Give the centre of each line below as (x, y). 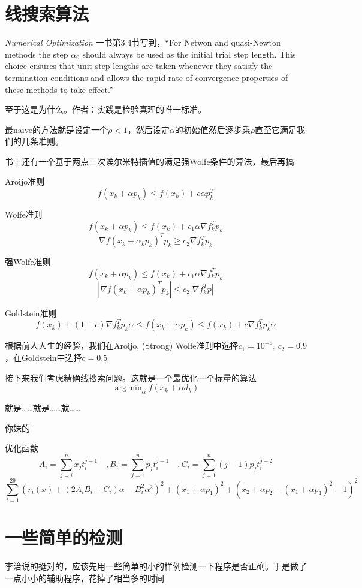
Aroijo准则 (25, 181)
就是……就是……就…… (43, 407)
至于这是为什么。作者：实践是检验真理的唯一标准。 (105, 109)
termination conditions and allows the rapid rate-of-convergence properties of (147, 77)
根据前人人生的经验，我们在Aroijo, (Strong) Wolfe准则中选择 (122, 346)
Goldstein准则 (31, 313)
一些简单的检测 (64, 537)
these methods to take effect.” (59, 89)
